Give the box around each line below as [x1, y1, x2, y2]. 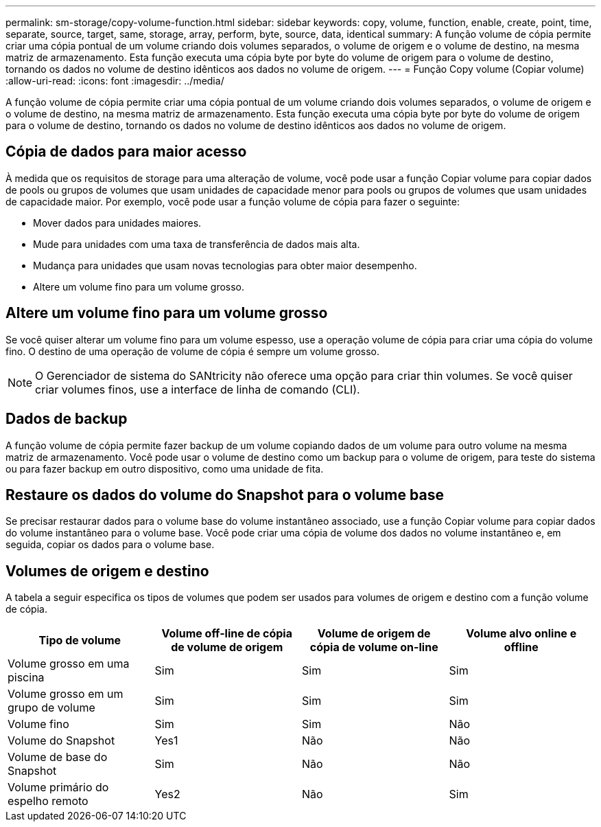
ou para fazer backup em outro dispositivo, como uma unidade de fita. [5, 462, 324, 475]
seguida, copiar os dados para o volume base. [5, 539, 215, 551]
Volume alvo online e [466, 626, 577, 641]
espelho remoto [8, 794, 89, 808]
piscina [8, 670, 45, 685]
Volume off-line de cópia [161, 626, 292, 641]
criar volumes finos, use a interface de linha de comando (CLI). [35, 382, 360, 396]
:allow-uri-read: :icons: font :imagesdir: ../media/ [5, 75, 224, 87]
